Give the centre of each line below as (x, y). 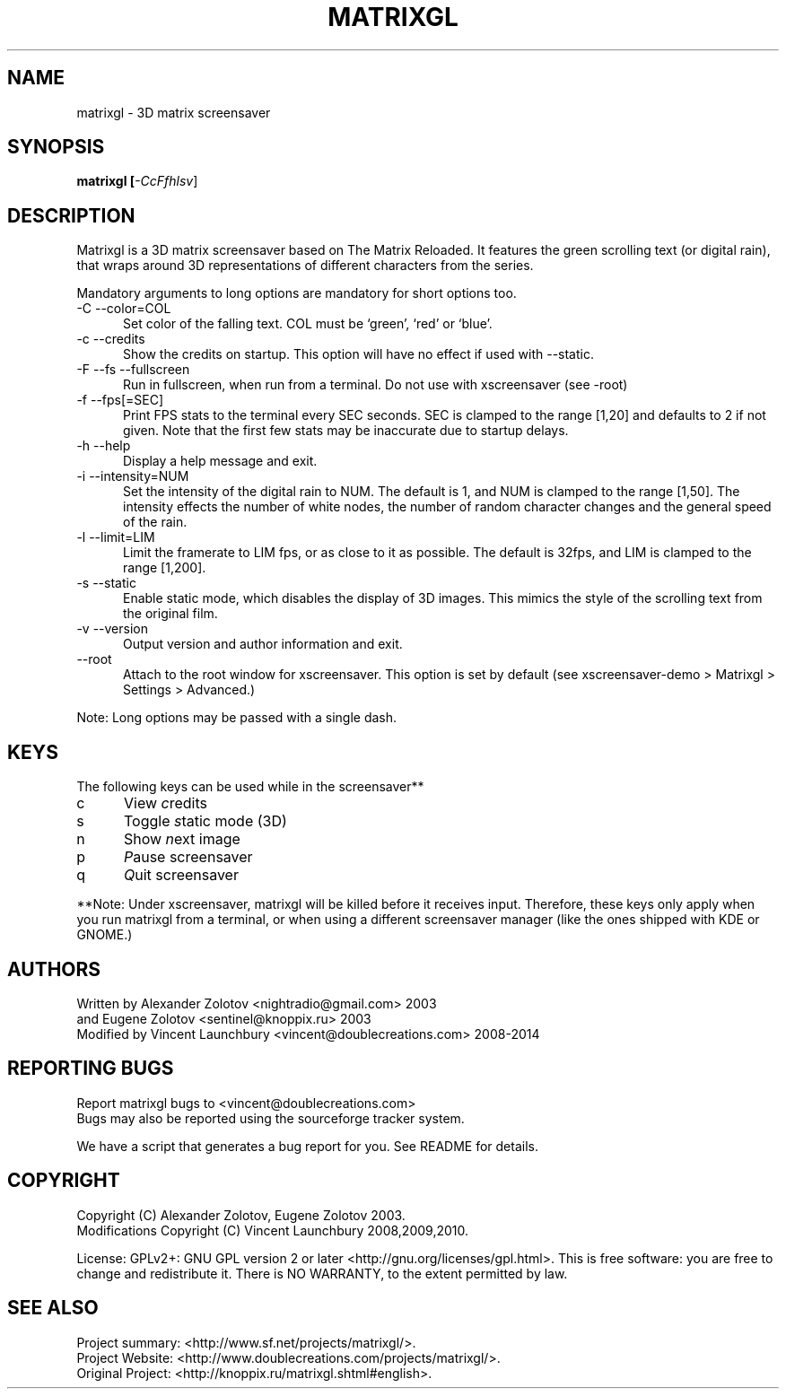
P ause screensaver (188, 857)
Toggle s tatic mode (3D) (205, 821)
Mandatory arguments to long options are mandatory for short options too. (297, 293)
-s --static (106, 583)
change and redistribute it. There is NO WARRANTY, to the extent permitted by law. (322, 1273)
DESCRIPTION (71, 215)
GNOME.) (105, 935)
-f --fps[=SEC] (120, 400)
